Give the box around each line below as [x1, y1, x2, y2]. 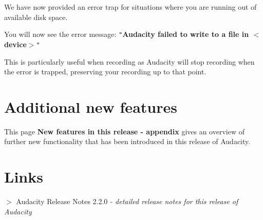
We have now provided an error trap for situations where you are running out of [4, 2, 257, 12]
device [4, 38, 27, 49]
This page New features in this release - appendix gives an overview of [4, 126, 245, 136]
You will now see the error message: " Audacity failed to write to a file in [4, 29, 249, 39]
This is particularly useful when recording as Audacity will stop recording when [4, 56, 255, 67]
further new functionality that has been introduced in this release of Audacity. [4, 136, 251, 147]
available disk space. [4, 11, 68, 22]
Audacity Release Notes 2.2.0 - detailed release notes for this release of [16, 196, 238, 207]
